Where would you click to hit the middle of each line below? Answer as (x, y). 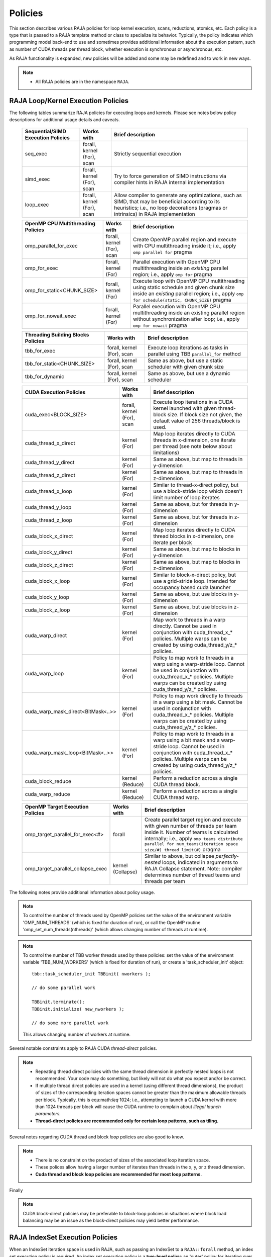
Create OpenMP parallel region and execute (185, 239)
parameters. (48, 1114)
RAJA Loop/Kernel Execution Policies (69, 101)
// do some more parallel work (70, 1023)
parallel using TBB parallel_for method (194, 353)
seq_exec (36, 153)
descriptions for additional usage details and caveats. (64, 120)
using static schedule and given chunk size (184, 287)
